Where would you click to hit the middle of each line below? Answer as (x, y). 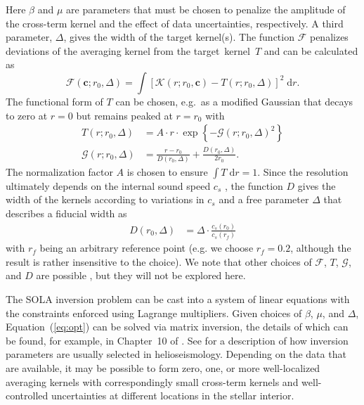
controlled (27, 396)
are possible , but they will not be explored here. (141, 275)
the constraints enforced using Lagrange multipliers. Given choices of (154, 313)
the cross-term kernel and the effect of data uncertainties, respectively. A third (175, 23)
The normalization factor (59, 171)
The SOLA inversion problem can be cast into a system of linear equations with (178, 299)
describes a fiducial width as (66, 213)
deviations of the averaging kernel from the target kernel (128, 50)
